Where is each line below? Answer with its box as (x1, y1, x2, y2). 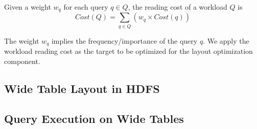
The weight (4, 35, 39, 46)
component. (4, 55, 40, 66)
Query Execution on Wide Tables (4, 110, 184, 126)
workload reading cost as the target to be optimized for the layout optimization (4, 46, 253, 56)
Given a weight (4, 2, 51, 12)
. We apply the (203, 35, 249, 46)
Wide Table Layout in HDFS (4, 80, 160, 96)
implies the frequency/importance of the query (51, 35, 198, 46)
